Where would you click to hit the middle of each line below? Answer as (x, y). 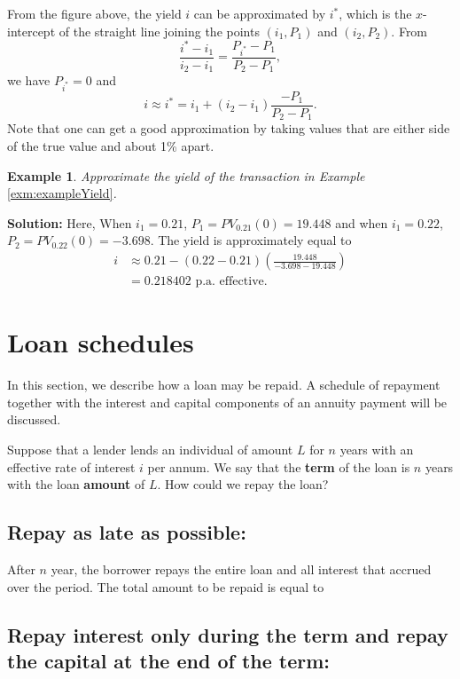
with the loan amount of (76, 484)
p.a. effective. (231, 282)
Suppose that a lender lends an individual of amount (150, 449)
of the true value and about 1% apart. (111, 146)
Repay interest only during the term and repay (228, 634)
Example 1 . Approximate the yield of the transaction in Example (186, 175)
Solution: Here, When (70, 222)
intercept (31, 31)
